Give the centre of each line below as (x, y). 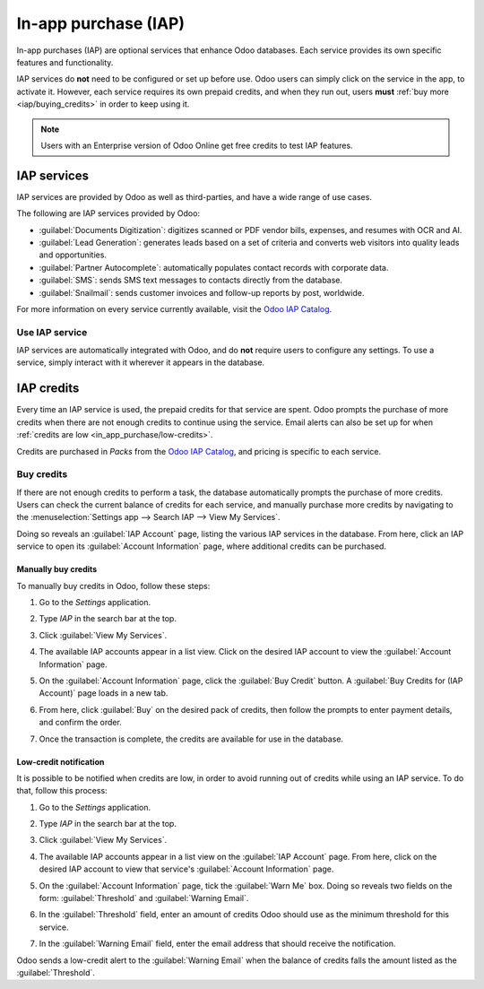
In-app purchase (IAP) (101, 23)
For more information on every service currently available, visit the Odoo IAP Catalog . (174, 308)
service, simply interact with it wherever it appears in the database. (140, 362)
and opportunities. (73, 255)
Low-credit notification (60, 761)
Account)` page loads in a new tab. (104, 693)
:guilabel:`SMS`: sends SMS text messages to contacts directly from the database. (191, 280)
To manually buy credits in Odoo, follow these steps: (113, 586)
